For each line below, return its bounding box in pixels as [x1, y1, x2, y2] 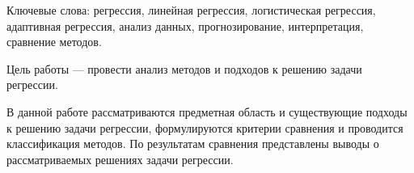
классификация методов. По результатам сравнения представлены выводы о [6, 135, 379, 152]
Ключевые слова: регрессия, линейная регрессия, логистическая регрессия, [6, 2, 376, 18]
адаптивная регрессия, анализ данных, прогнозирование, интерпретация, [6, 17, 364, 34]
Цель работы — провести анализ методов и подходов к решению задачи [6, 60, 362, 77]
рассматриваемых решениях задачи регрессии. [6, 150, 234, 167]
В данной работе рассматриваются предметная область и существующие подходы [6, 103, 408, 120]
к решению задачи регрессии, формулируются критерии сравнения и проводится [6, 119, 403, 136]
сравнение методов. [6, 33, 102, 50]
